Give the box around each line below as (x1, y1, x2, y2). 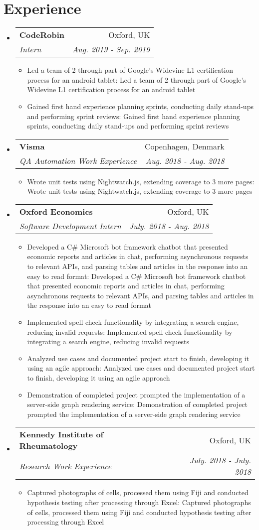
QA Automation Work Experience (19, 154, 137, 166)
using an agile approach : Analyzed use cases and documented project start (27, 363, 255, 373)
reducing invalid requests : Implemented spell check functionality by (27, 326, 233, 337)
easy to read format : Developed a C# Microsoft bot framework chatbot (27, 270, 246, 281)
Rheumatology (19, 440, 78, 452)
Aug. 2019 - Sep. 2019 (72, 43, 150, 55)
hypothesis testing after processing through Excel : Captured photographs (27, 497, 251, 507)
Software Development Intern (19, 220, 121, 232)
